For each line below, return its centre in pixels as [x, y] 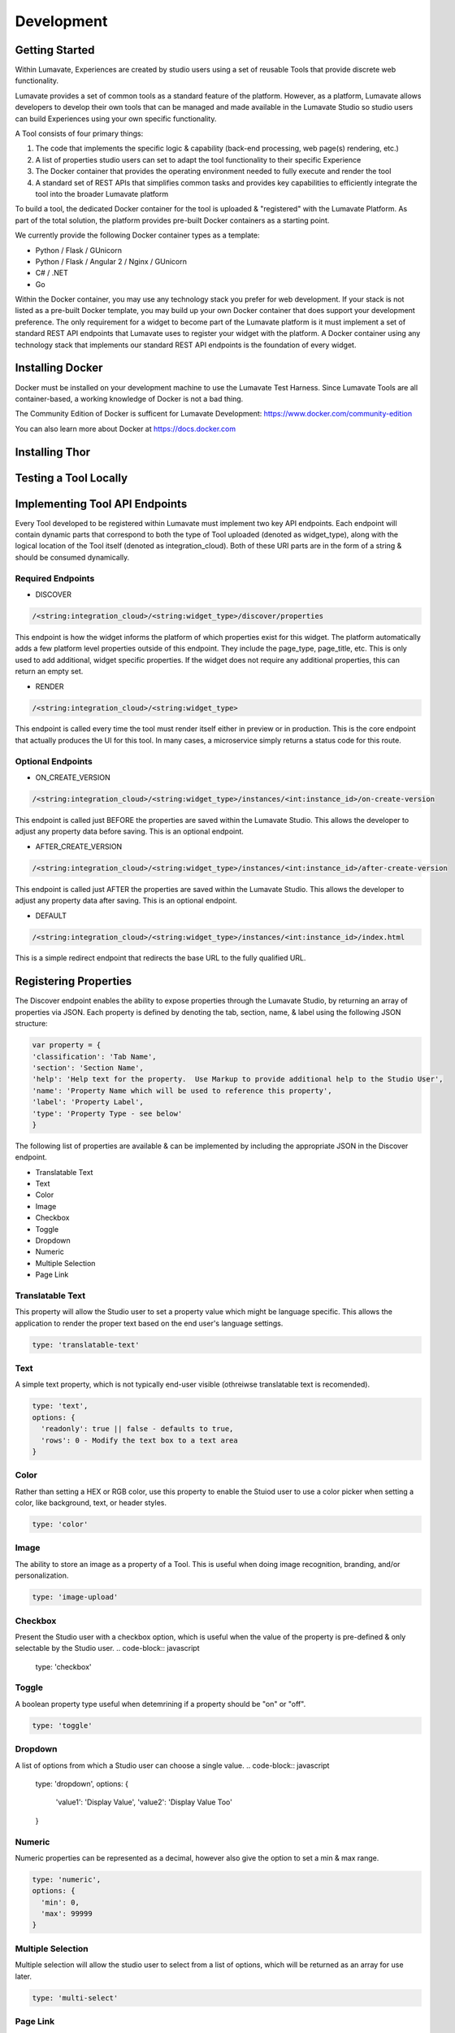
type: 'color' [60, 1524]
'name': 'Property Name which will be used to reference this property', [182, 1091]
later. [24, 1976]
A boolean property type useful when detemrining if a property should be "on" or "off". [160, 1704]
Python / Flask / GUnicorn [78, 250]
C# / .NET [52, 273]
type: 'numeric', [67, 1879]
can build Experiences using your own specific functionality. [116, 119]
